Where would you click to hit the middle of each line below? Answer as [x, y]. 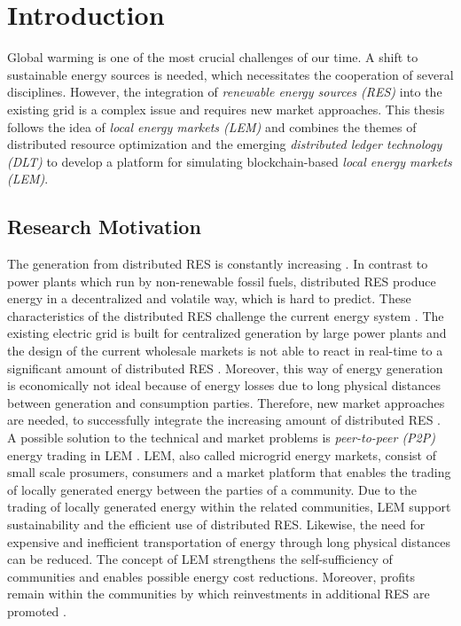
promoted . [37, 610]
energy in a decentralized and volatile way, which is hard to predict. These [209, 298]
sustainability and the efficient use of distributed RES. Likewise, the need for [216, 524]
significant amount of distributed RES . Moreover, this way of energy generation [225, 368]
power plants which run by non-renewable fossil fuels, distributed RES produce [222, 281]
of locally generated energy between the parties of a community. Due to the [212, 489]
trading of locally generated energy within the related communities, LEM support [229, 507]
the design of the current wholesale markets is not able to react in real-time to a [225, 351]
